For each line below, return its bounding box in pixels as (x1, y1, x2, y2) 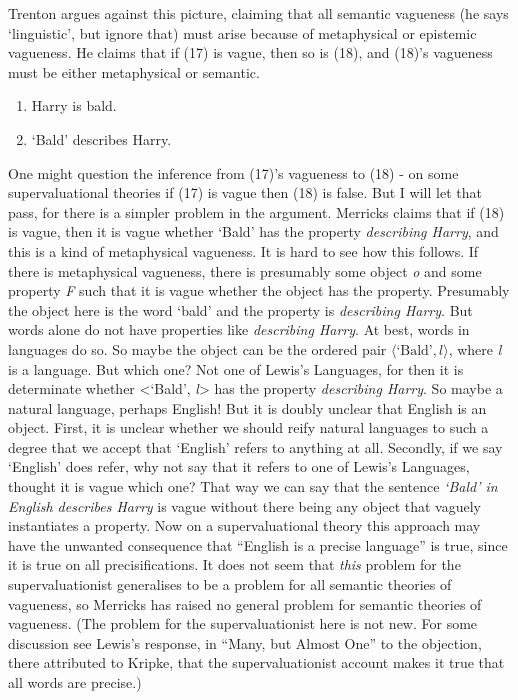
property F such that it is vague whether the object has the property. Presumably (8, 280, 510, 301)
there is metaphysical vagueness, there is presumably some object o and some (8, 260, 482, 281)
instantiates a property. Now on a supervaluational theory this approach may (8, 515, 481, 536)
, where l (448, 338, 502, 359)
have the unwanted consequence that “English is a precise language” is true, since (8, 534, 508, 555)
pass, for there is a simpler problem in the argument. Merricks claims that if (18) (8, 201, 505, 222)
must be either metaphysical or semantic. (8, 61, 260, 82)
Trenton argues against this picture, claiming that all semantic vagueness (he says (8, 3, 509, 23)
